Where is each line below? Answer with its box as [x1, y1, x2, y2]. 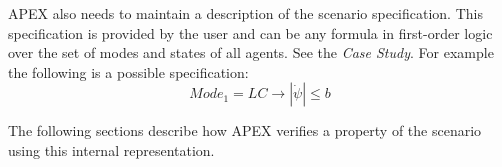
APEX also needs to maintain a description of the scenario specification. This [8, 3, 483, 23]
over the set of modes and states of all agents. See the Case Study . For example [8, 42, 494, 63]
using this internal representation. [8, 139, 215, 160]
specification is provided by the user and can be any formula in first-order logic [8, 22, 493, 43]
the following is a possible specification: [8, 61, 249, 82]
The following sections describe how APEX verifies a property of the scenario [8, 120, 482, 141]
